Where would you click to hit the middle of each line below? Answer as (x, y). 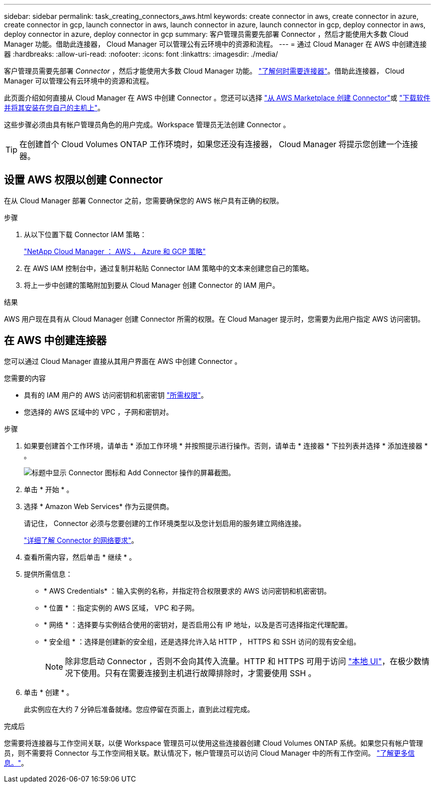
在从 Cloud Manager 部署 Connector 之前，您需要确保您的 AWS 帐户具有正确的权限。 (144, 200)
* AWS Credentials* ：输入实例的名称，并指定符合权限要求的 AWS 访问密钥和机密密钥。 (187, 591)
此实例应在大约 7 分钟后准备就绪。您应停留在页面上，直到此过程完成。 (139, 709)
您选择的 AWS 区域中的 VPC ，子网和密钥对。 (99, 412)
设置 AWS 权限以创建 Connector (83, 180)
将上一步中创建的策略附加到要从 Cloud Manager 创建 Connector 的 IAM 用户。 (152, 285)
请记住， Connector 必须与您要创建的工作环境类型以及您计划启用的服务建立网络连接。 (165, 523)
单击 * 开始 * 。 (49, 489)
